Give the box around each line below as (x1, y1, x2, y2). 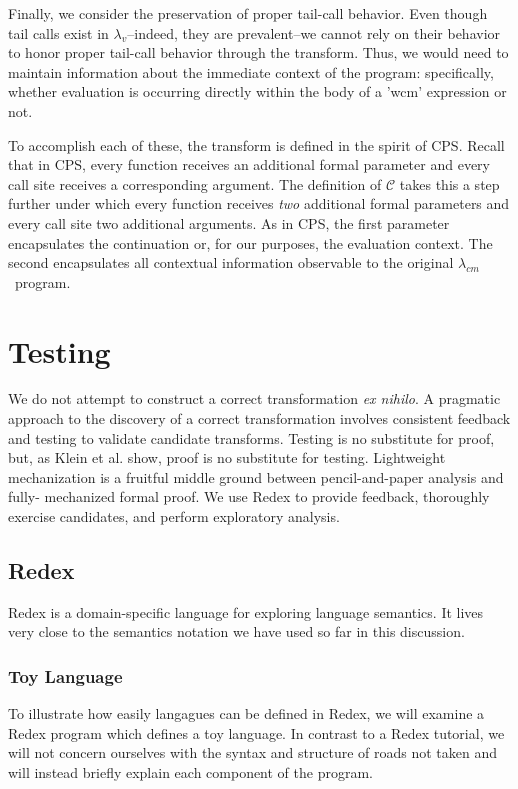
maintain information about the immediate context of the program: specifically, (8, 61, 494, 82)
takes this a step (399, 173, 500, 194)
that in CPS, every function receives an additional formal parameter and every (8, 154, 490, 175)
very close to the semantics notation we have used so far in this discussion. (8, 621, 465, 642)
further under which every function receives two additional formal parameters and (8, 193, 510, 214)
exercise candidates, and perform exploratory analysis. (8, 506, 340, 526)
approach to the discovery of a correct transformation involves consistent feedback (8, 408, 511, 429)
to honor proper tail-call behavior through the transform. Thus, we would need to (8, 42, 509, 63)
